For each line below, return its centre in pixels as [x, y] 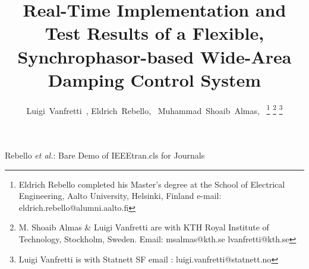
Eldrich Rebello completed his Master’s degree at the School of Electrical [152, 184]
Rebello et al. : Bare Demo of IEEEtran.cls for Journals [105, 155]
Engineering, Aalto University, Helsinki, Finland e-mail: [120, 196]
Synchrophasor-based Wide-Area [154, 56]
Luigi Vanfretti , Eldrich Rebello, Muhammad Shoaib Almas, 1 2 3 [154, 109]
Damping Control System [154, 79]
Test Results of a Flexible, [154, 33]
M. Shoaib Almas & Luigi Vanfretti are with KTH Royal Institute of [144, 227]
